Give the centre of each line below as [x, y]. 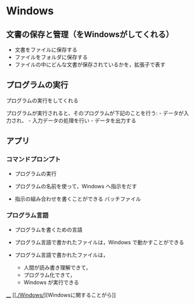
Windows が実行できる [51, 282]
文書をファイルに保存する [46, 50]
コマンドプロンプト [33, 160]
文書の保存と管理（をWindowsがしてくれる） [90, 34]
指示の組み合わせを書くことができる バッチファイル [78, 199]
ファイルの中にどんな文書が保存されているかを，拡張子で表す [90, 64]
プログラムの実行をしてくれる [42, 100]
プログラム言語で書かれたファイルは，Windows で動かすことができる [100, 242]
